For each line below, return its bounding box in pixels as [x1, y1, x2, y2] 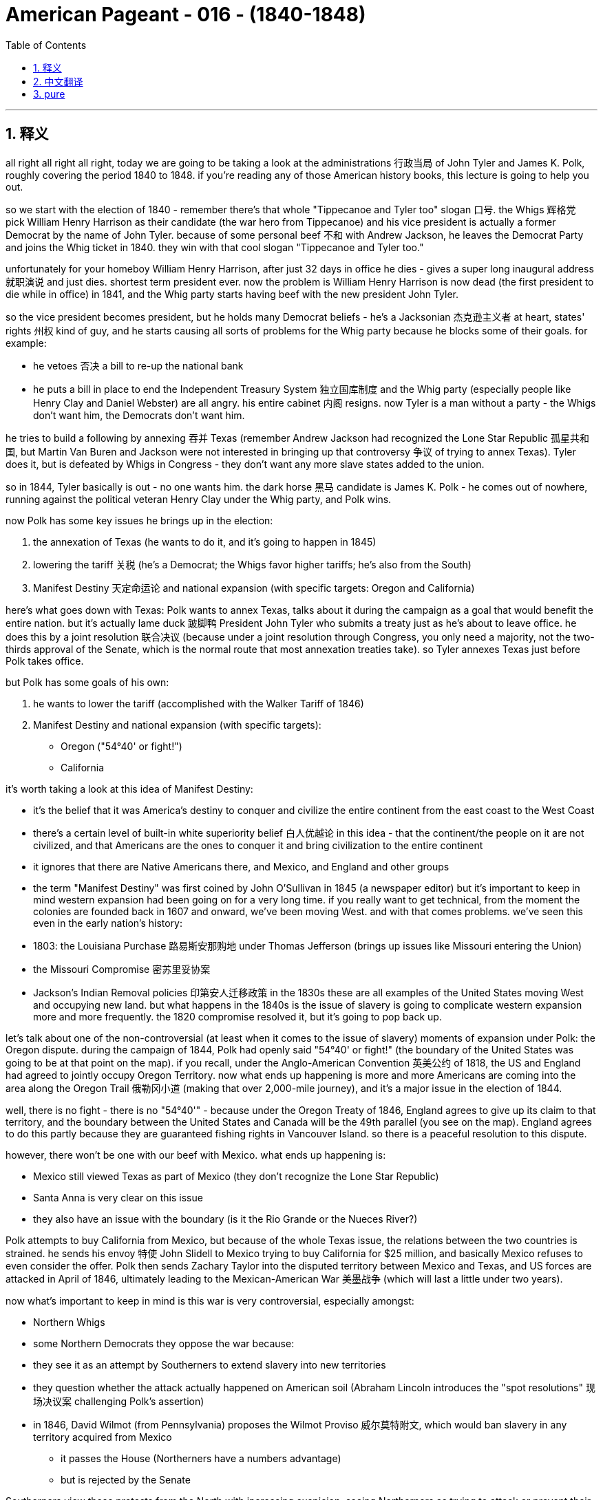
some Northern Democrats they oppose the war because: [33, 1337, 295, 1349]
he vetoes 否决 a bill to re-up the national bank [33, 359, 244, 372]
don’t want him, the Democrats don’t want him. [33, 409, 245, 421]
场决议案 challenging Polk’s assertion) [33, 1395, 204, 1407]
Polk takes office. [6, 654, 84, 667]
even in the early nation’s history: [33, 917, 183, 929]
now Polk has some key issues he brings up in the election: [6, 514, 273, 526]
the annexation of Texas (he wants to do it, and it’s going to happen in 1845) [33, 535, 377, 548]
